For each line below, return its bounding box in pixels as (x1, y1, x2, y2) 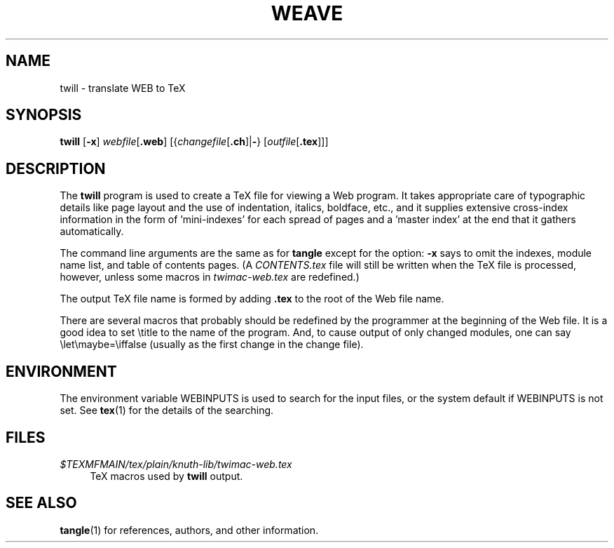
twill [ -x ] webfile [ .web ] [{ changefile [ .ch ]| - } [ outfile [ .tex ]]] (60, 135, 329, 148)
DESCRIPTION (6, 159, 106, 178)
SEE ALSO (6, 494, 77, 512)
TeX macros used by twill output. (90, 469, 243, 482)
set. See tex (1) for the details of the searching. (60, 404, 274, 417)
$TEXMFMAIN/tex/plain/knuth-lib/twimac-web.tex (60, 457, 292, 470)
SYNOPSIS (6, 106, 82, 124)
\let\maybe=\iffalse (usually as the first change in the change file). (60, 338, 364, 351)
